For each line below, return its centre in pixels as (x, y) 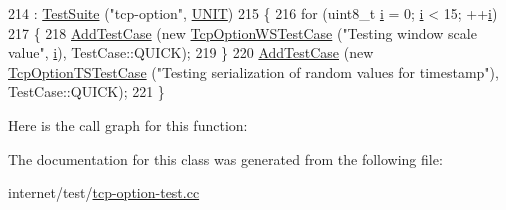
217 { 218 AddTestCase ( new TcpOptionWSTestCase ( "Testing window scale (242, 32)
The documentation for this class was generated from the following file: (225, 158)
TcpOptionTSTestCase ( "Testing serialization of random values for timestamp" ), (253, 71)
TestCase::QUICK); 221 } (86, 91)
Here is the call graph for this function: (128, 124)
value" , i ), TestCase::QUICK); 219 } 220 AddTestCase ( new (191, 52)
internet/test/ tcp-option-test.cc (104, 192)
